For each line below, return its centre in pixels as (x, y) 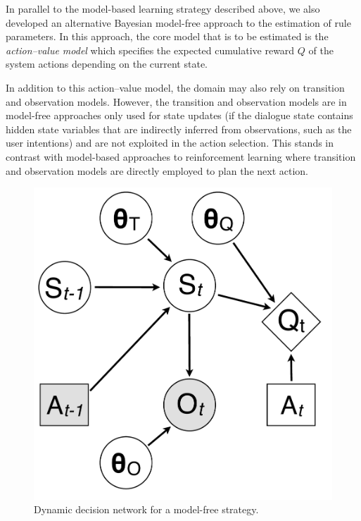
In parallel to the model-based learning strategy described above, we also (163, 8)
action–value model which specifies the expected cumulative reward (150, 50)
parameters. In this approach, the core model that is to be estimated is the (167, 36)
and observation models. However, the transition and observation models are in (176, 101)
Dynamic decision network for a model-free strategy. (146, 509)
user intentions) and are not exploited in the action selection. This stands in (170, 143)
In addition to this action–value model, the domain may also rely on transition (175, 87)
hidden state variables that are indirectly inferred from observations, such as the (179, 129)
